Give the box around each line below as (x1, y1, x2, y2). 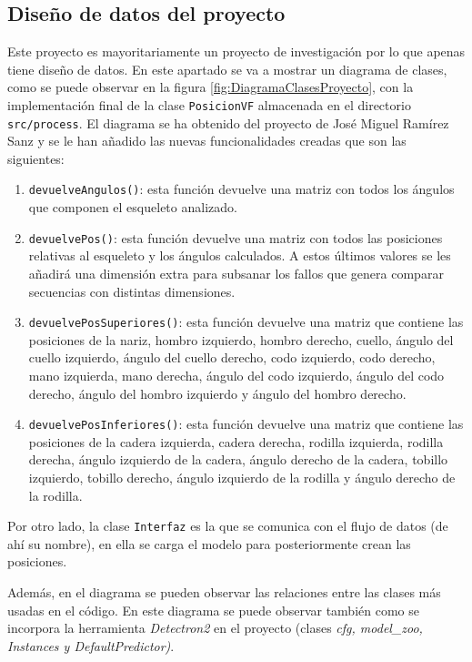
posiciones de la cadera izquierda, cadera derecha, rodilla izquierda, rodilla (28, 432, 444, 451)
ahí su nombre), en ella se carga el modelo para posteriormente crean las (7, 534, 411, 553)
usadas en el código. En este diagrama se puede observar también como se (7, 600, 419, 619)
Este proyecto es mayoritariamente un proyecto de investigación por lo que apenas (7, 42, 466, 61)
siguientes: (7, 148, 65, 168)
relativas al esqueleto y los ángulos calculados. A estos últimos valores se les (28, 246, 451, 265)
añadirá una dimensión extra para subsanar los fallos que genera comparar (28, 263, 444, 282)
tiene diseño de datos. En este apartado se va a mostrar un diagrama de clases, (7, 59, 447, 78)
